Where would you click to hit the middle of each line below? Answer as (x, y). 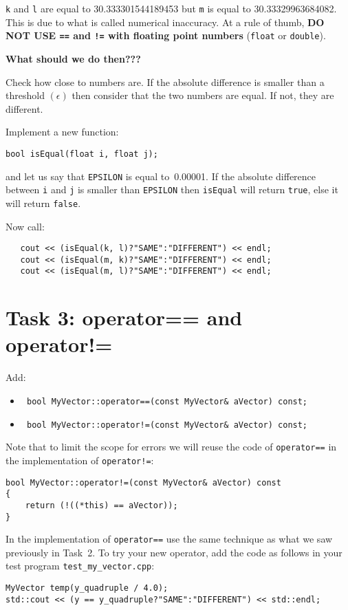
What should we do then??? (73, 58)
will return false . (43, 203)
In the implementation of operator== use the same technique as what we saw (169, 539)
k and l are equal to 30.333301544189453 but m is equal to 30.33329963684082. (171, 8)
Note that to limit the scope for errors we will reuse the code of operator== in (171, 447)
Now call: (25, 226)
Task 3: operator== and (124, 317)
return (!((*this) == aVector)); (101, 505)
